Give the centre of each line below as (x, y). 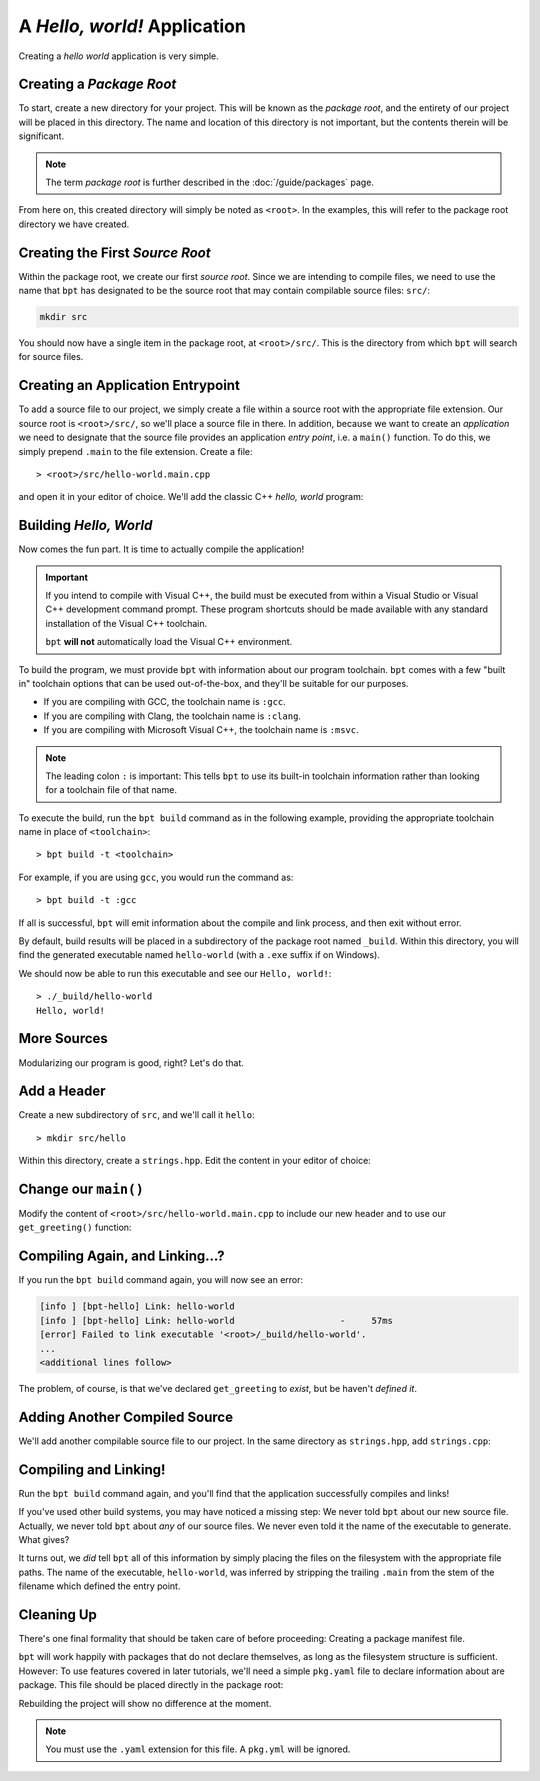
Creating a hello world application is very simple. (118, 56)
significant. (41, 136)
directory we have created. (74, 224)
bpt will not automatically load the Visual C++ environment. (169, 642)
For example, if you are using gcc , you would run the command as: (156, 877)
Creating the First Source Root (114, 252)
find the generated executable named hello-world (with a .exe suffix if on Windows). (199, 955)
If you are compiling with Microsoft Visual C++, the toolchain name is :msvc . (201, 730)
